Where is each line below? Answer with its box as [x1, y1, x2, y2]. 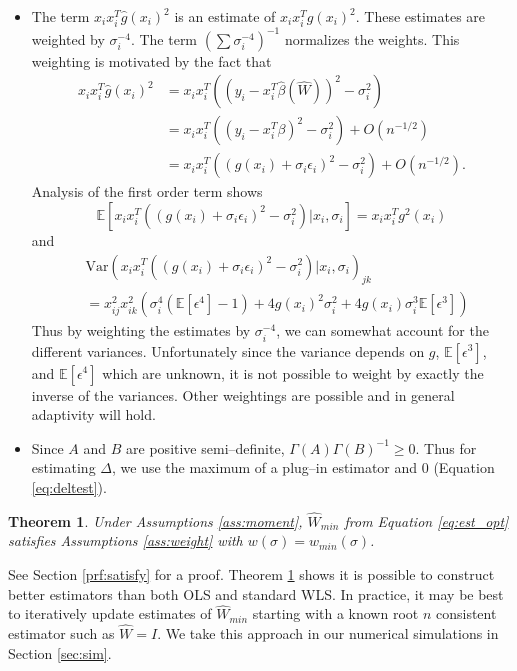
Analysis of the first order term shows [31, 181, 263, 202]
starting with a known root [252, 603, 419, 624]
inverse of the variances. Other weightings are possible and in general [31, 384, 455, 405]
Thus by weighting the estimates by [31, 320, 251, 341]
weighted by [31, 28, 105, 49]
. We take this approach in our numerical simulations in [157, 623, 499, 644]
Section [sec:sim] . [8, 642, 112, 663]
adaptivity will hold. [31, 404, 156, 425]
